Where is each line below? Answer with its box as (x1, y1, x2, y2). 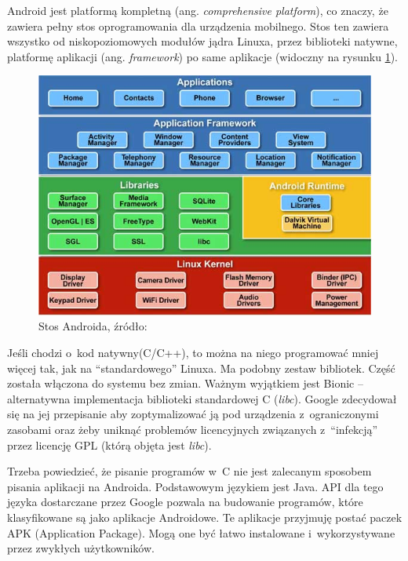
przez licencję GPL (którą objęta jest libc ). (7, 436, 212, 453)
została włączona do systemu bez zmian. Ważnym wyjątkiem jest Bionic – (7, 375, 363, 392)
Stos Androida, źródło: (38, 318, 148, 334)
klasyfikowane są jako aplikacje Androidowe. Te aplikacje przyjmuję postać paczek (7, 508, 403, 525)
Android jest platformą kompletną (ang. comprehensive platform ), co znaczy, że (7, 2, 388, 18)
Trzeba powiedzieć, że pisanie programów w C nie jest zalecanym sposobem (7, 463, 372, 479)
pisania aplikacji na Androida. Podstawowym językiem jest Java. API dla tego (7, 478, 384, 494)
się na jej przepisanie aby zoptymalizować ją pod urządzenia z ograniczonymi (7, 406, 379, 422)
